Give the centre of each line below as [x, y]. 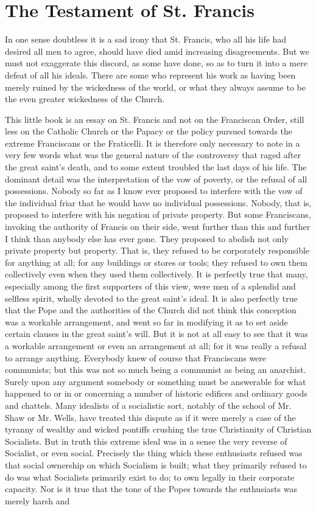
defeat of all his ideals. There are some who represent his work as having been [150, 75]
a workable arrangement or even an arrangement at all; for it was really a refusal [156, 345]
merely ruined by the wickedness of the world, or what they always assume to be [155, 87]
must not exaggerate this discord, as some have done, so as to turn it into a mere [156, 63]
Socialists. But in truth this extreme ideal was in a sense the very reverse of [146, 441]
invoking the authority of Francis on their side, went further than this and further [158, 227]
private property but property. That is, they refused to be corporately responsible [157, 250]
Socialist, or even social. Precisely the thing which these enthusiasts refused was [154, 453]
